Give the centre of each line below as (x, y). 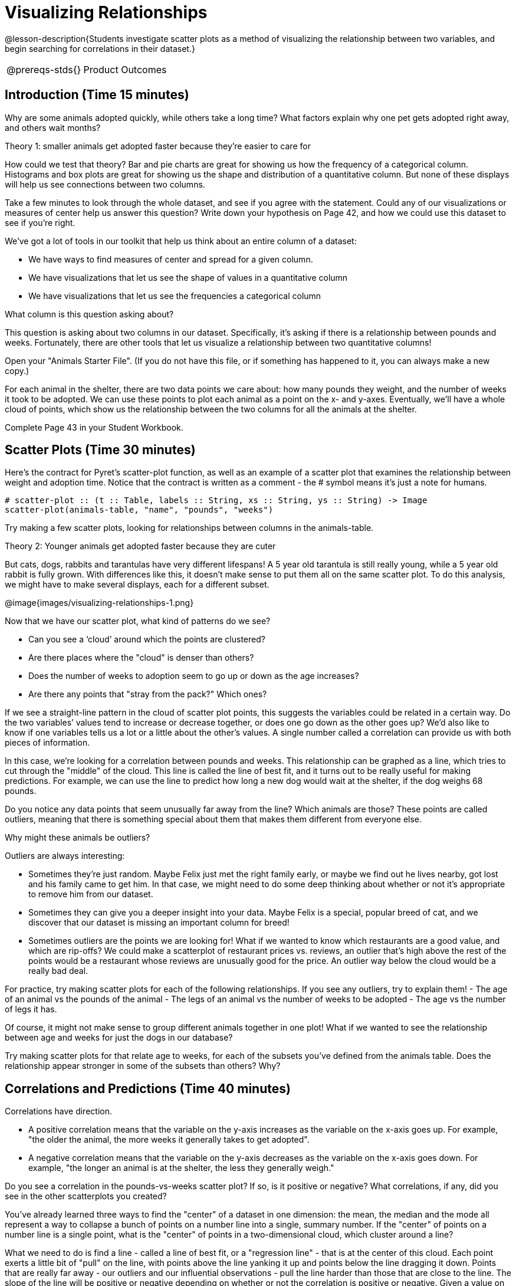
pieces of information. (47, 743)
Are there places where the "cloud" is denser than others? (141, 658)
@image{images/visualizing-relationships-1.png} (99, 603)
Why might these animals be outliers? (78, 838)
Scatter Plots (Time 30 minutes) (100, 450)
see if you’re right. (40, 222)
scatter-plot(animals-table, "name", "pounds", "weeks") (139, 510)
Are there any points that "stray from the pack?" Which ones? (148, 694)
